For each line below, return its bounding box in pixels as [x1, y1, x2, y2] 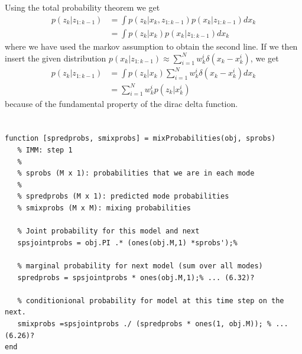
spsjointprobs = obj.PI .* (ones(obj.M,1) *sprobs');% [17, 238, 238, 247]
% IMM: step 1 [17, 146, 73, 155]
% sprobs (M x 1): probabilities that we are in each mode [17, 169, 255, 178]
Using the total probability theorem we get [5, 1, 160, 14]
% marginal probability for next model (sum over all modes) [17, 262, 263, 271]
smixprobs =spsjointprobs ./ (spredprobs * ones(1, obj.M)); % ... [17, 319, 288, 328]
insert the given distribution [5, 51, 106, 64]
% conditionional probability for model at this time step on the [17, 296, 284, 305]
